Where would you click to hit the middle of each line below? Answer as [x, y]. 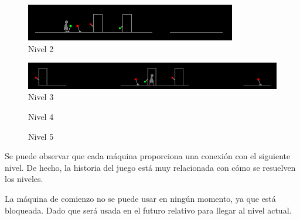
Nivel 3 [41, 97]
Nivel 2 [41, 48]
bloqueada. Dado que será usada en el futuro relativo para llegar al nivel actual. [148, 210]
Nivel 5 [41, 136]
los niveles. [24, 179]
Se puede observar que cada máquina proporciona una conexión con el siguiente [148, 156]
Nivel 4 [41, 116]
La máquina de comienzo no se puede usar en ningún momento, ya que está [140, 198]
